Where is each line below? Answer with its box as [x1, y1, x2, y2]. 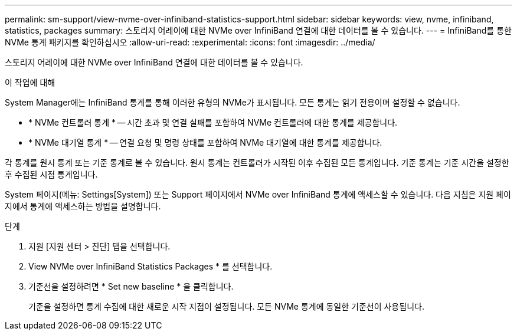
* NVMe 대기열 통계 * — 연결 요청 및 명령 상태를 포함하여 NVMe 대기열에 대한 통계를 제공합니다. [28, 137, 382, 147]
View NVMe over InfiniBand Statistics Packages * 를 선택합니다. [28, 261, 273, 271]
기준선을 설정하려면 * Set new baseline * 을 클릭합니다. [28, 281, 234, 291]
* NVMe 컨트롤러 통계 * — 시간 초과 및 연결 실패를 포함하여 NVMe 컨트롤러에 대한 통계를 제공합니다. [28, 117, 398, 127]
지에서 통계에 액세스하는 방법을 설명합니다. [5, 201, 161, 211]
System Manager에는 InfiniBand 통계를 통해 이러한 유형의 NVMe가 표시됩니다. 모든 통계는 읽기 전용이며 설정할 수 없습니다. [5, 97, 460, 107]
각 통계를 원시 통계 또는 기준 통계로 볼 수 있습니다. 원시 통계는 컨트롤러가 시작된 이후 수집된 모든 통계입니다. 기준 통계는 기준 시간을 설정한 [5, 157, 509, 167]
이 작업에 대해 [5, 77, 55, 87]
